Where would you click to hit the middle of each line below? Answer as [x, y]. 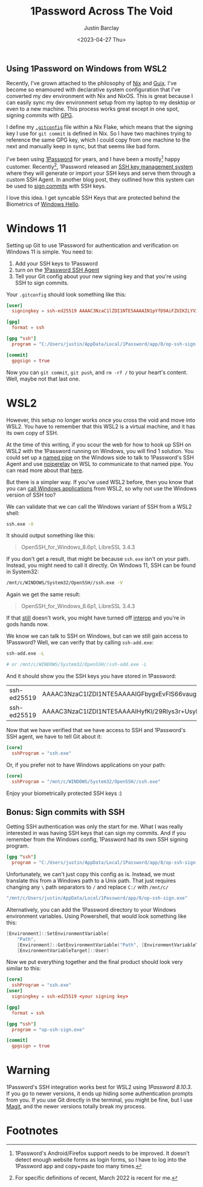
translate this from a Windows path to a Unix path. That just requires [91, 881]
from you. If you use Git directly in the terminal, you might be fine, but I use [99, 1100]
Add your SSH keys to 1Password [56, 263]
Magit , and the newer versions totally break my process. [76, 1107]
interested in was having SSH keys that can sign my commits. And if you [96, 833]
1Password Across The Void [101, 11]
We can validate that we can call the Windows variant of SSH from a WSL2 [99, 506]
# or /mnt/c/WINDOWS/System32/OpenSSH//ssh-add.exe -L [77, 665]
